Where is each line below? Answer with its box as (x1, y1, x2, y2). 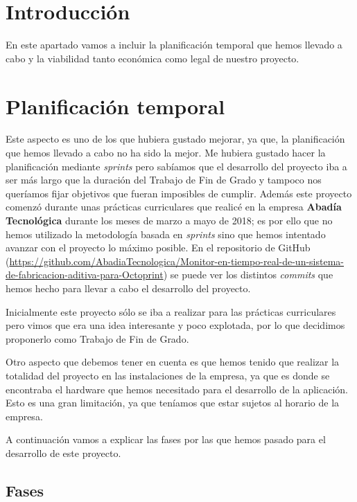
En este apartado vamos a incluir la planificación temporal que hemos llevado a (6, 37, 342, 52)
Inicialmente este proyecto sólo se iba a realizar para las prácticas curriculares (6, 304, 336, 319)
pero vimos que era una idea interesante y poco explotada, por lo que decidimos (6, 318, 345, 332)
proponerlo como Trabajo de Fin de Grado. (6, 331, 189, 346)
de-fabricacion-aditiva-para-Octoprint (6, 267, 164, 282)
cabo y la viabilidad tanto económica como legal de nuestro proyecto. (6, 51, 299, 65)
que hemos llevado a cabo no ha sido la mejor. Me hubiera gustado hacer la (6, 145, 326, 160)
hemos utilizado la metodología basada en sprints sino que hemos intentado (6, 226, 326, 241)
